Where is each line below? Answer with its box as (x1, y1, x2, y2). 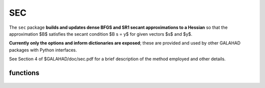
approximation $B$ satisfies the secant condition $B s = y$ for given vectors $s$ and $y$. (9, 31, 192, 37)
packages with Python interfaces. (9, 47, 77, 53)
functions (9, 68, 39, 77)
